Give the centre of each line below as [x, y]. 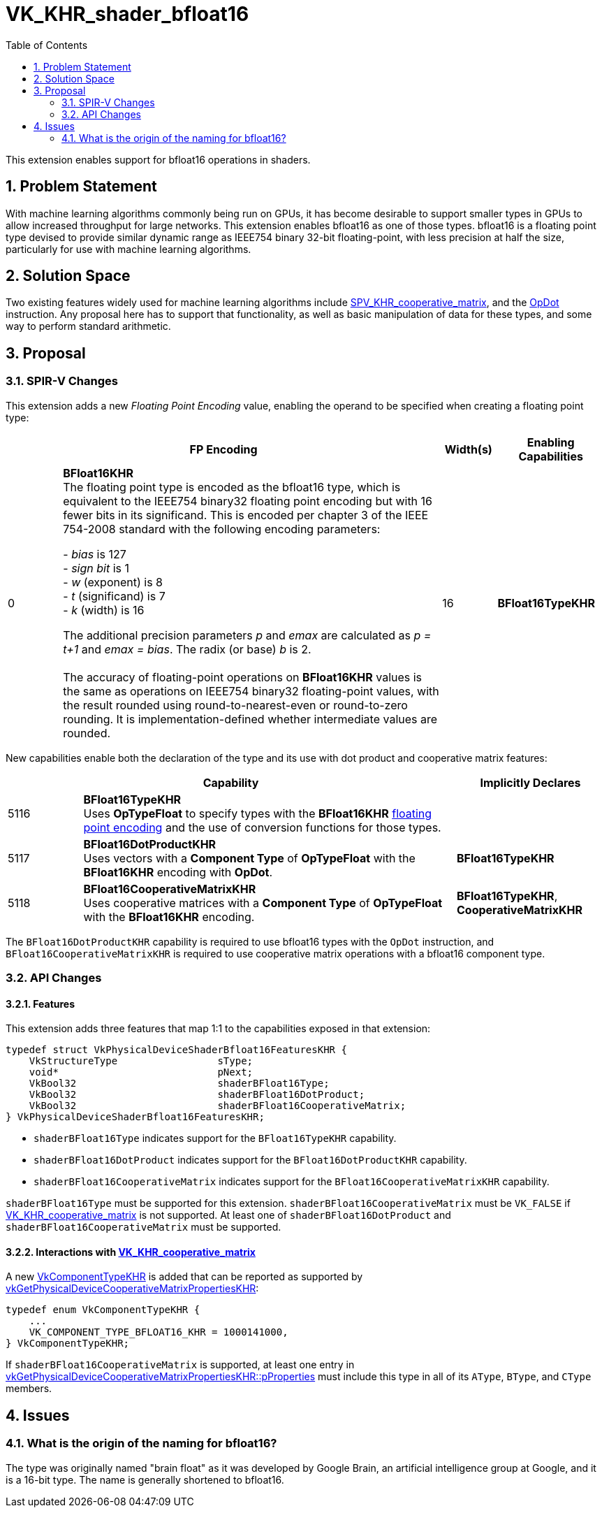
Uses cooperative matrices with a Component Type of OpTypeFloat [263, 903]
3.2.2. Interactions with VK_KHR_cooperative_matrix [131, 1252]
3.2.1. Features [41, 1004]
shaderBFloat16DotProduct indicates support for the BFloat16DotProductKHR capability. [250, 1160]
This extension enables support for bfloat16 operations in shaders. [158, 159]
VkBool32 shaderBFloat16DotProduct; [197, 1095]
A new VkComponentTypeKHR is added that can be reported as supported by [184, 1277]
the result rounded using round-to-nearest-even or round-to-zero [235, 705]
